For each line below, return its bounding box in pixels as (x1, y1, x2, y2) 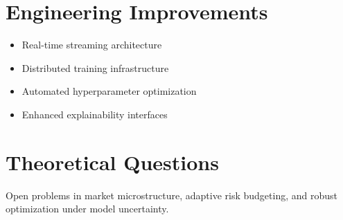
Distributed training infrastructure (21, 60, 169, 75)
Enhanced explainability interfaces (21, 107, 168, 121)
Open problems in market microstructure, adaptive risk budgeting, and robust (6, 187, 337, 202)
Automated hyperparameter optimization (21, 84, 197, 98)
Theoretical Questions (6, 147, 219, 176)
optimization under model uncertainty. (6, 201, 169, 216)
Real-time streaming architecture (21, 37, 162, 52)
